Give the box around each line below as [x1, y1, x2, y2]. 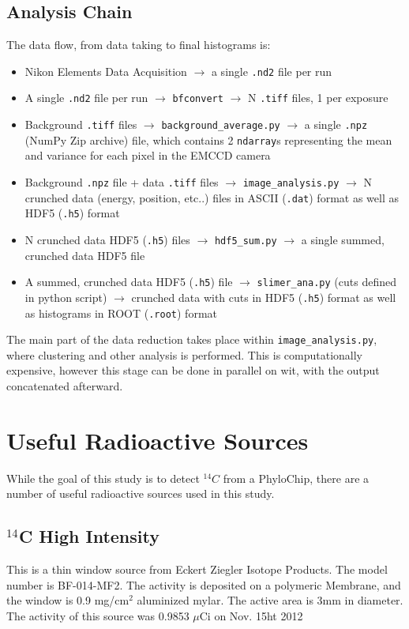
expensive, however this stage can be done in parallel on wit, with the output [6, 362, 380, 379]
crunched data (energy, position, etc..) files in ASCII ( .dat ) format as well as [24, 189, 399, 205]
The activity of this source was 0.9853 [6, 607, 189, 623]
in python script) [24, 288, 107, 305]
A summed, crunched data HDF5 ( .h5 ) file [24, 273, 233, 290]
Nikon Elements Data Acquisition [24, 62, 187, 79]
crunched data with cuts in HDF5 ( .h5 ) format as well [131, 288, 396, 305]
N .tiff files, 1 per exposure [247, 89, 388, 106]
